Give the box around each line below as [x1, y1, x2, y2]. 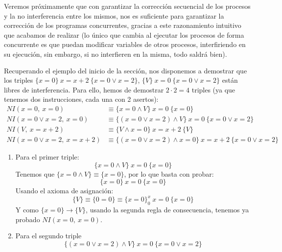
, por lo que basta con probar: [124, 168, 214, 179]
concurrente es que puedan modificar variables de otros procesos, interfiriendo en [4, 39, 246, 49]
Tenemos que [15, 168, 55, 179]
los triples [4, 75, 33, 85]
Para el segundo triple [15, 230, 82, 241]
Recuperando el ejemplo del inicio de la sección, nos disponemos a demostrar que [4, 65, 247, 75]
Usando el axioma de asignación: [15, 185, 114, 196]
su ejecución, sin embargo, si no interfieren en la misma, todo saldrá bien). [4, 48, 227, 59]
